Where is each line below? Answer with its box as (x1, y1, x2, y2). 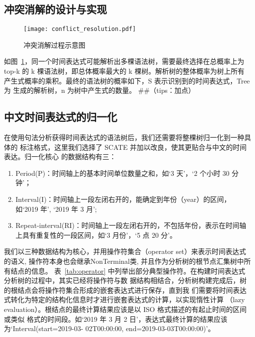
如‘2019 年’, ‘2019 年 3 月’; (15, 203, 97, 214)
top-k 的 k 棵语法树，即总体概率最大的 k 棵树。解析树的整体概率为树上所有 (4, 66, 245, 76)
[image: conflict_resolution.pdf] (24, 26, 136, 33)
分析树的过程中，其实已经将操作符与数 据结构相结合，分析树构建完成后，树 (4, 275, 247, 285)
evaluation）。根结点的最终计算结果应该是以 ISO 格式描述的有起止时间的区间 (4, 304, 247, 314)
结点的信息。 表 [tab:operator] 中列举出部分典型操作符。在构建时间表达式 (10, 265, 246, 276)
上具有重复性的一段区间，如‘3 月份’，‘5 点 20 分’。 (15, 229, 177, 240)
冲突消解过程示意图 (24, 39, 85, 50)
